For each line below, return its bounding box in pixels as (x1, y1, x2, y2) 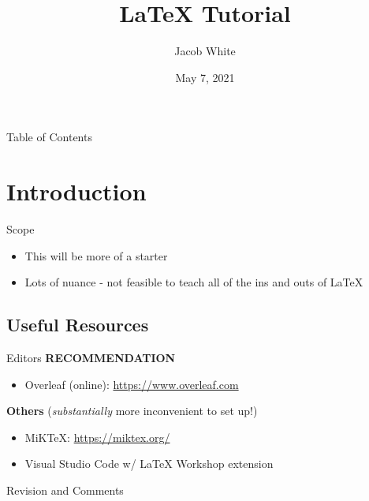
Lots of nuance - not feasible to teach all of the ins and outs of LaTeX (24, 274, 363, 290)
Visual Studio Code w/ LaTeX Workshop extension (24, 455, 274, 472)
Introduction (6, 175, 147, 208)
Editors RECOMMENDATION (6, 350, 176, 366)
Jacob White (174, 43, 236, 59)
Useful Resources (6, 312, 149, 337)
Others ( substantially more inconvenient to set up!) (6, 402, 258, 419)
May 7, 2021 (175, 69, 235, 85)
